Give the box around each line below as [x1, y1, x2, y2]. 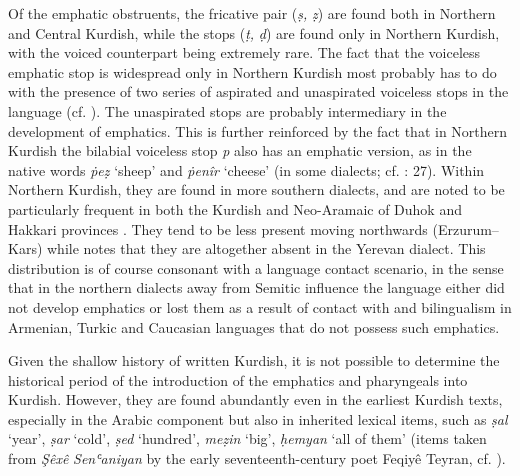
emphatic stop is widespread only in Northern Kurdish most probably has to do [8, 61, 497, 82]
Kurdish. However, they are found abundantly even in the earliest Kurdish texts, [8, 389, 503, 410]
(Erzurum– [432, 218, 499, 239]
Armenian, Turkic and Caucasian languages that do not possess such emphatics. [8, 316, 500, 337]
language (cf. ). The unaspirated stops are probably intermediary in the [8, 100, 447, 121]
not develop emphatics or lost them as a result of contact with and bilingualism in [8, 296, 512, 317]
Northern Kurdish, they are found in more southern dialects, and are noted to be [8, 179, 505, 200]
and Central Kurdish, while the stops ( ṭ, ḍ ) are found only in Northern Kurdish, [8, 22, 500, 43]
